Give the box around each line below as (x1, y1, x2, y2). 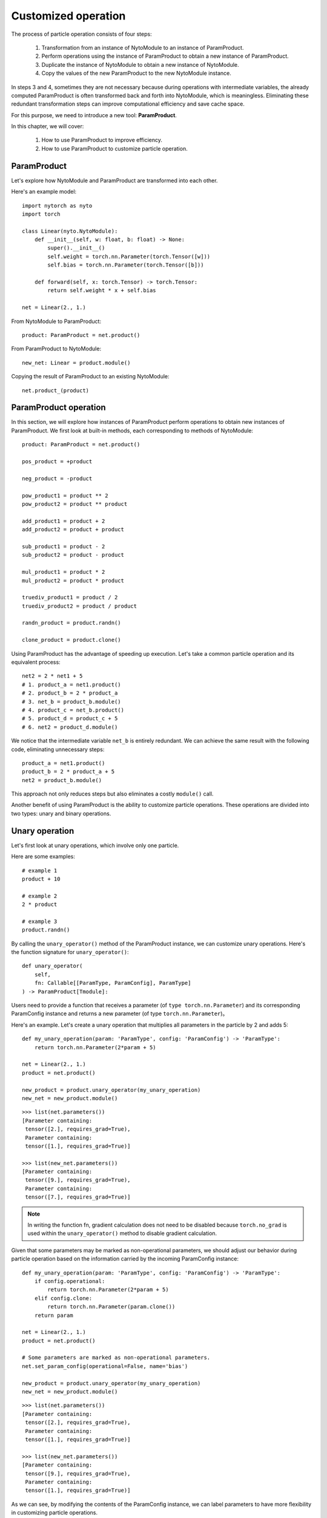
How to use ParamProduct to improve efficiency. (41, 137, 163, 144)
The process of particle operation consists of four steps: (11, 30, 152, 38)
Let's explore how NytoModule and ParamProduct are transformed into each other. (11, 177, 218, 184)
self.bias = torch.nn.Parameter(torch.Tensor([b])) (47, 262, 204, 268)
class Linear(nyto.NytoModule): (22, 228, 118, 234)
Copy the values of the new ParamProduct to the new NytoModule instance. (41, 70, 231, 77)
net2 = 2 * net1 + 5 (22, 673, 83, 679)
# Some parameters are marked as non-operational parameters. (22, 1354, 211, 1361)
